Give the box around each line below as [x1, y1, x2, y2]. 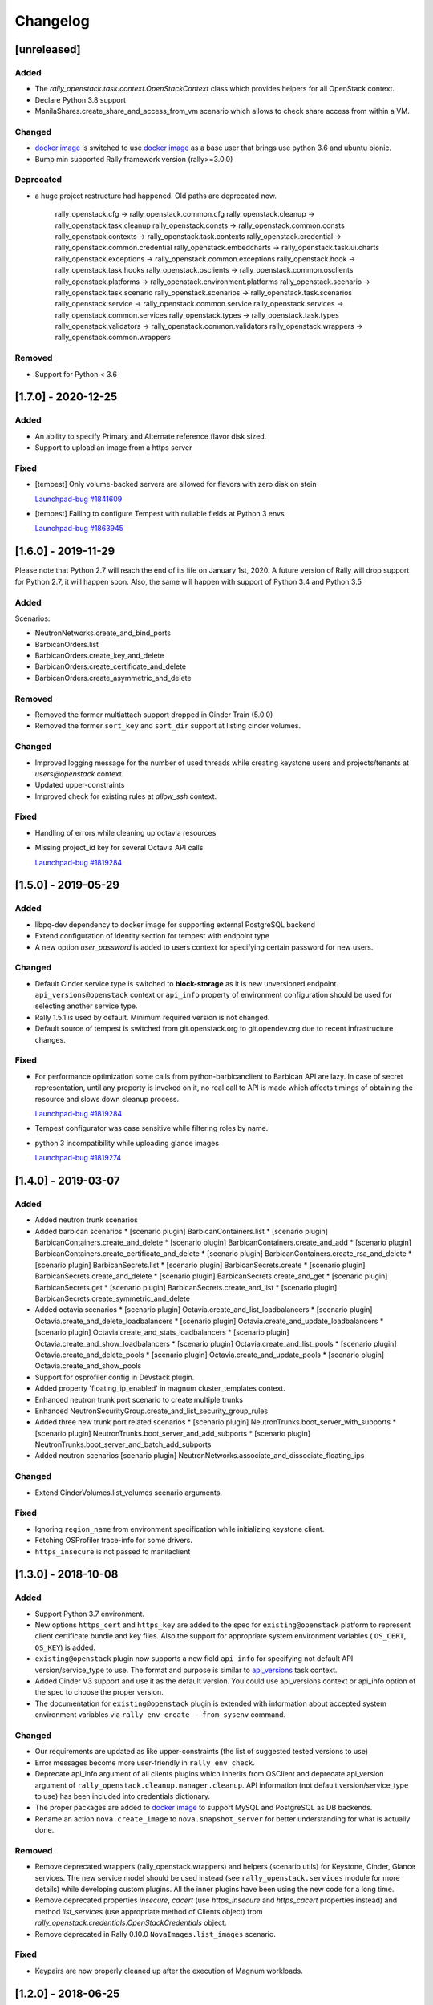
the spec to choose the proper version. [34, 1687, 164, 1697]
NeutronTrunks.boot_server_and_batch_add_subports [34, 1440, 212, 1449]
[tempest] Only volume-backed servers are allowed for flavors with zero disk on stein [34, 480, 317, 489]
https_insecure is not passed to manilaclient [34, 1546, 191, 1556]
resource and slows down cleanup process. [34, 1094, 180, 1104]
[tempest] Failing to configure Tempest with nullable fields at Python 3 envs [34, 509, 285, 519]
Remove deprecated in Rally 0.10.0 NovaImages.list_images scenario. [34, 1929, 276, 1938]
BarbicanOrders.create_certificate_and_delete [34, 662, 187, 671]
